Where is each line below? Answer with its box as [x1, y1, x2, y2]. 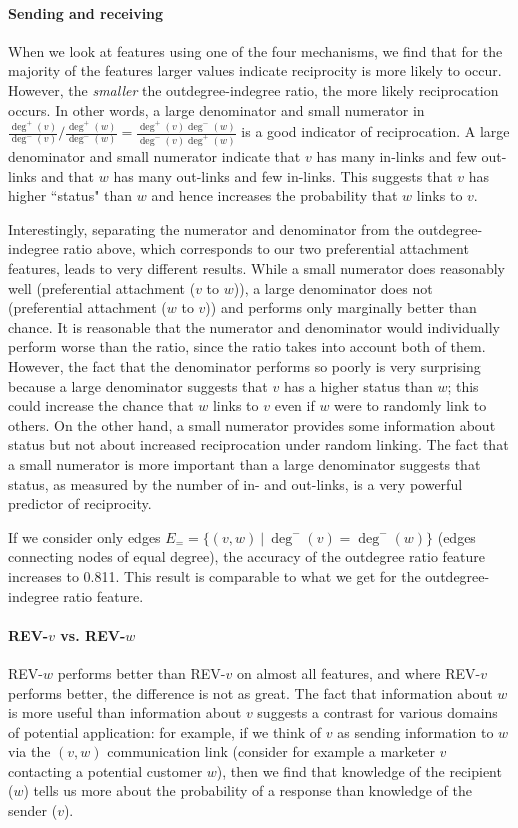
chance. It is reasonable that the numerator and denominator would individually [8, 316, 500, 337]
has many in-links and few [316, 146, 477, 167]
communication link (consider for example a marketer [107, 741, 435, 762]
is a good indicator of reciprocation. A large [241, 121, 510, 142]
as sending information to [337, 721, 494, 742]
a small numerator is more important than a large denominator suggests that [8, 453, 481, 474]
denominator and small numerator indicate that [8, 146, 301, 167]
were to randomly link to [334, 395, 487, 416]
